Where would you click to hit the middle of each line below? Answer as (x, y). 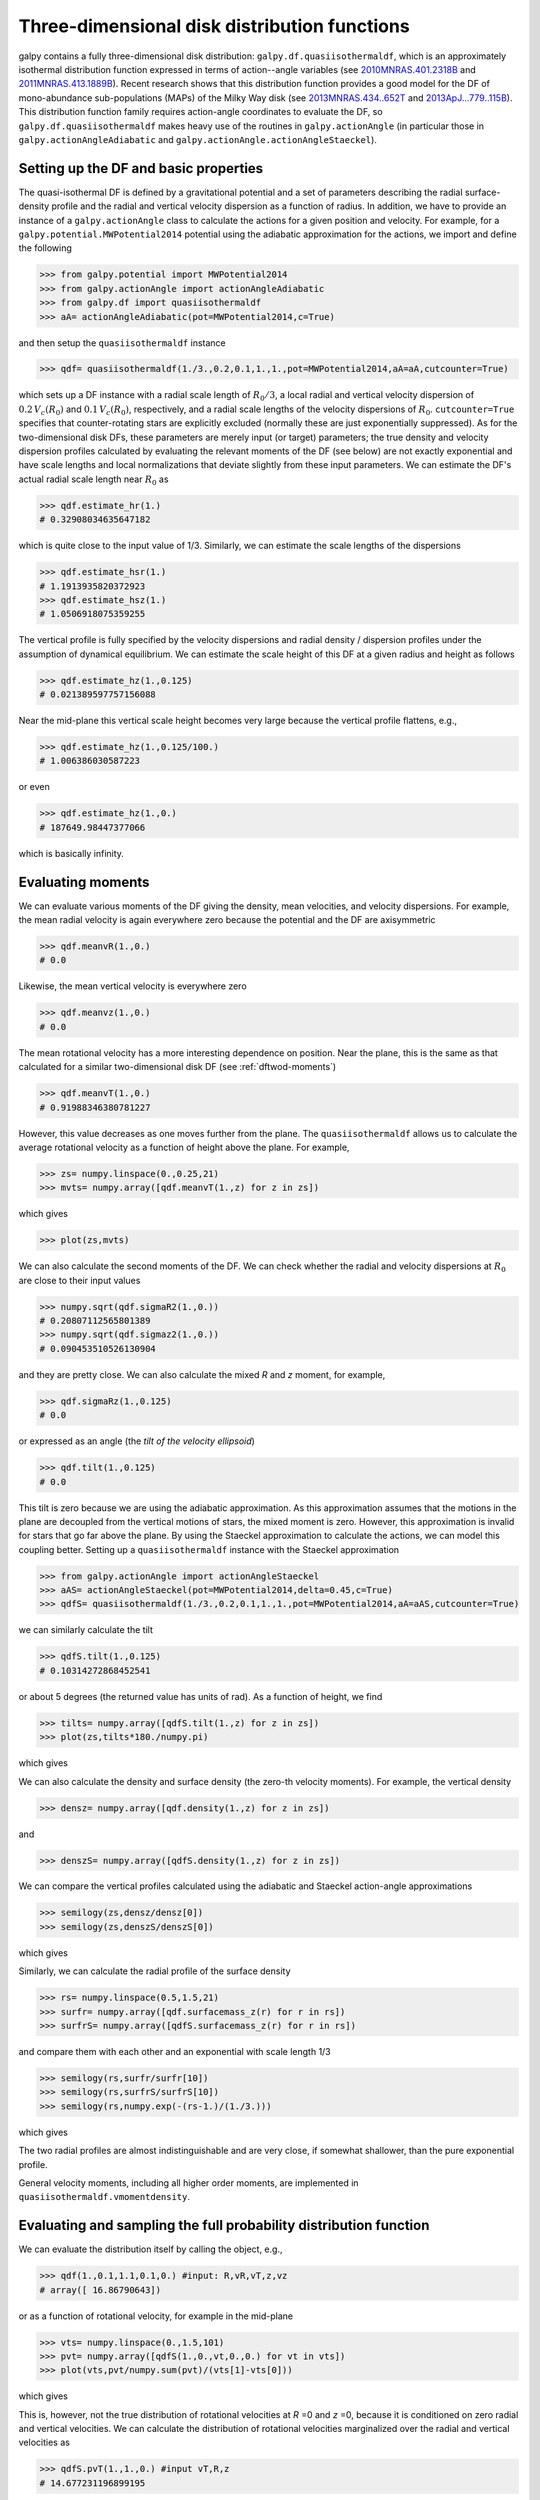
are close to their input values (79, 1280)
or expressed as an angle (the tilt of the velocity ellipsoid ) (136, 1441)
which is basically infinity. (71, 853)
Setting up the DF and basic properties (141, 168)
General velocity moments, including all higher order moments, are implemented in (188, 2182)
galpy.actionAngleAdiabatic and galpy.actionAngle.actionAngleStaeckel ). (197, 139)
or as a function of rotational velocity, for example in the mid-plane (156, 2316)
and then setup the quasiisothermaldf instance (122, 342)
